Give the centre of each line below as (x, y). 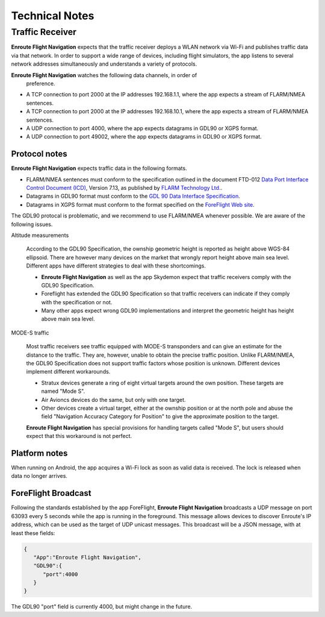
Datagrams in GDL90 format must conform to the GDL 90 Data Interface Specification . (133, 196)
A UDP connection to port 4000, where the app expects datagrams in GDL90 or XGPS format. (142, 128)
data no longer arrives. (39, 476)
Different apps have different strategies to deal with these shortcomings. (116, 266)
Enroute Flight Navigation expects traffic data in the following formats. (99, 168)
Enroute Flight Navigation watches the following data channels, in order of (104, 75)
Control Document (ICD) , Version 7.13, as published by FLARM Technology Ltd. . (124, 187)
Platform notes (39, 453)
